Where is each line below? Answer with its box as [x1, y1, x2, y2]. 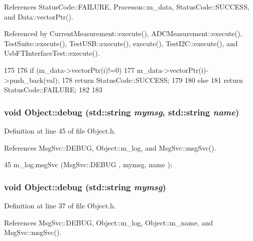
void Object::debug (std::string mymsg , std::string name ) [4, 105, 239, 118]
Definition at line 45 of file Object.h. [4, 125, 116, 136]
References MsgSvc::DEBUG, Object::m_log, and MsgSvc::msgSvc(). [4, 142, 216, 153]
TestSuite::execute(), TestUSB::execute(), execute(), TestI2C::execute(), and [4, 38, 238, 48]
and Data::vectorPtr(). [4, 11, 73, 22]
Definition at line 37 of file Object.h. [4, 200, 116, 210]
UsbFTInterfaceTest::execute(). [4, 48, 100, 58]
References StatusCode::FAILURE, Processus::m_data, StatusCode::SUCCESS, [4, 2, 249, 12]
